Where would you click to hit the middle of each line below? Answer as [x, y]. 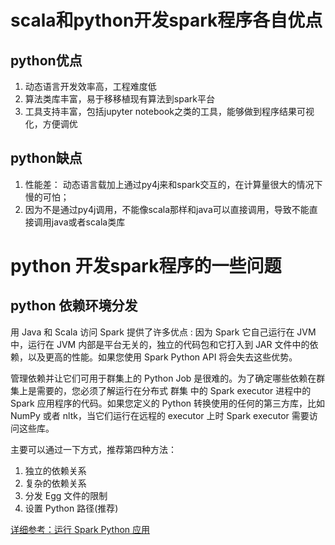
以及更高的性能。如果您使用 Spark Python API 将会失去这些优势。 [162, 357]
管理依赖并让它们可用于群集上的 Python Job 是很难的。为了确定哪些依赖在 [163, 378]
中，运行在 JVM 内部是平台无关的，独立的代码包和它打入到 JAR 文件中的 [160, 344]
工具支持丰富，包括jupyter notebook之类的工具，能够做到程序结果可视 [169, 111]
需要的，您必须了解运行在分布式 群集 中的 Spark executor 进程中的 [174, 390]
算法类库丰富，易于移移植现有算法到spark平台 [119, 99]
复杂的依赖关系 [55, 483]
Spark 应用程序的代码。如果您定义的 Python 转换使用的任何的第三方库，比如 [168, 403]
